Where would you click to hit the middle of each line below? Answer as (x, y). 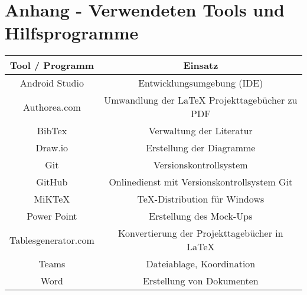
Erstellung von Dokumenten (201, 281)
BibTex (52, 131)
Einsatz (201, 65)
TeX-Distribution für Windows (201, 199)
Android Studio (52, 83)
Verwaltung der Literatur (200, 131)
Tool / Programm (52, 65)
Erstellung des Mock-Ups (201, 216)
